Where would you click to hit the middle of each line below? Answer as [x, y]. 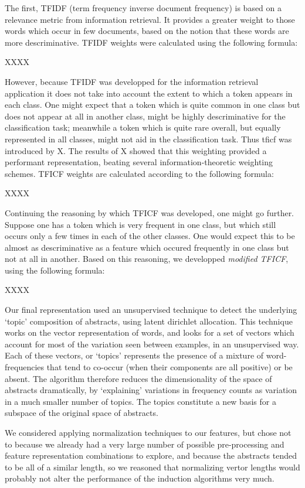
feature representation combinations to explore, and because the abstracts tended [151, 455]
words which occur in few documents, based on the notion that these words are [147, 31]
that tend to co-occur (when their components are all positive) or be [170, 367]
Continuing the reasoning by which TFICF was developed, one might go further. [150, 212]
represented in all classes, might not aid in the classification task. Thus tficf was [148, 139]
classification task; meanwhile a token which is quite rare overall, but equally [143, 127]
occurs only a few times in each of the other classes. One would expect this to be [150, 236]
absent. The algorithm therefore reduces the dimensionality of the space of [138, 378]
